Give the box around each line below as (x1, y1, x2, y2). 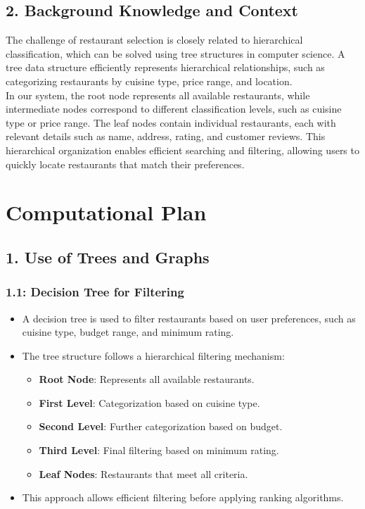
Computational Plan (6, 198, 207, 227)
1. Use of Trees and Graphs (6, 246, 210, 268)
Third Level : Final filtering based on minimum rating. (39, 443, 279, 458)
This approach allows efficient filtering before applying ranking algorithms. (22, 490, 344, 505)
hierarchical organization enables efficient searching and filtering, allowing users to (6, 142, 359, 157)
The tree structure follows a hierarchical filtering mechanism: (22, 348, 285, 363)
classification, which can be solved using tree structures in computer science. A (6, 46, 345, 61)
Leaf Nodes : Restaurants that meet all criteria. (39, 466, 248, 481)
